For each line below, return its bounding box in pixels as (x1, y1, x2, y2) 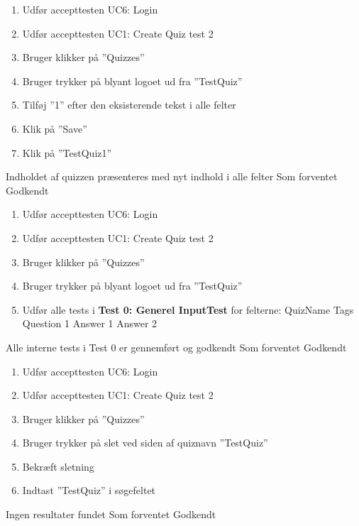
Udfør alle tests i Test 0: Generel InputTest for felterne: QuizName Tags (22, 302, 354, 317)
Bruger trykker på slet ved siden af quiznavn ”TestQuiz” (22, 435, 268, 450)
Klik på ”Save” (22, 121, 87, 136)
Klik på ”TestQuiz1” (22, 145, 112, 160)
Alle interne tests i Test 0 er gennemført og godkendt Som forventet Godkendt (6, 339, 347, 354)
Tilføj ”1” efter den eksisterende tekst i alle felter (22, 97, 236, 112)
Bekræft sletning (22, 459, 94, 473)
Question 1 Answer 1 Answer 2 (22, 316, 158, 331)
